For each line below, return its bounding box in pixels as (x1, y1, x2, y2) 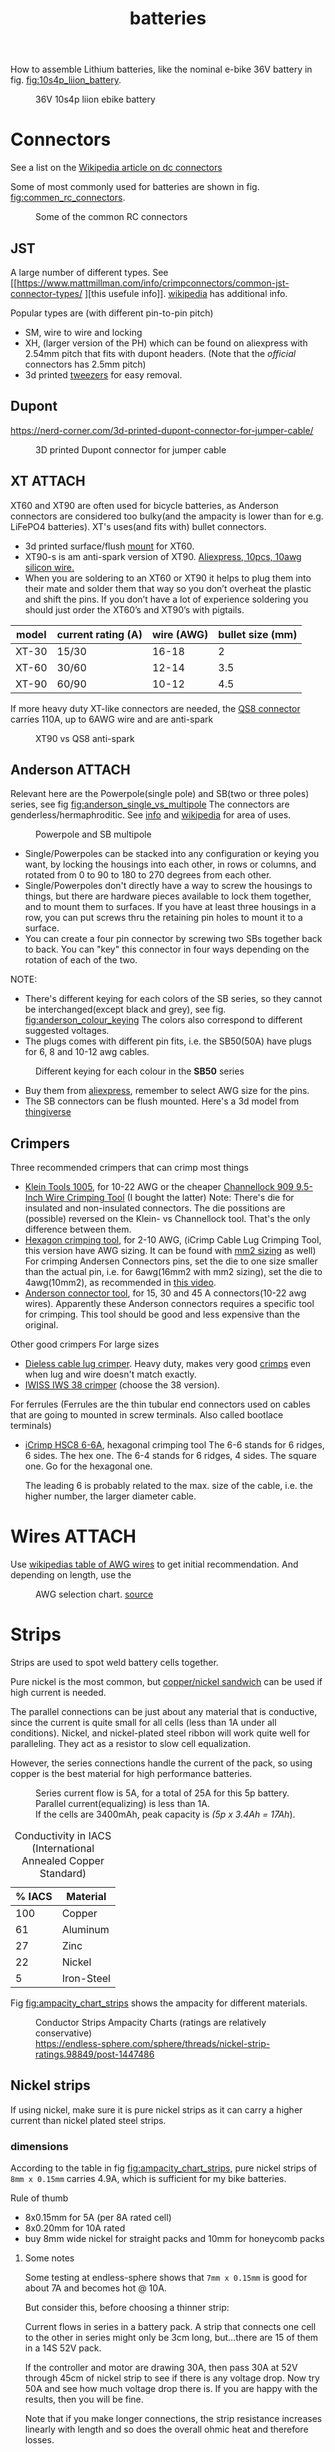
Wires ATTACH (10, 1525, 137, 1548)
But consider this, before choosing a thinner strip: (24, 2302, 230, 2314)
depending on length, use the (10, 1569, 132, 1581)
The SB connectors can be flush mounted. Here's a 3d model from (24, 1095, 300, 1107)
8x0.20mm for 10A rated (24, 2222, 126, 2234)
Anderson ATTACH (10, 761, 131, 778)
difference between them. (24, 1223, 132, 1236)
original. (24, 1319, 59, 1331)
